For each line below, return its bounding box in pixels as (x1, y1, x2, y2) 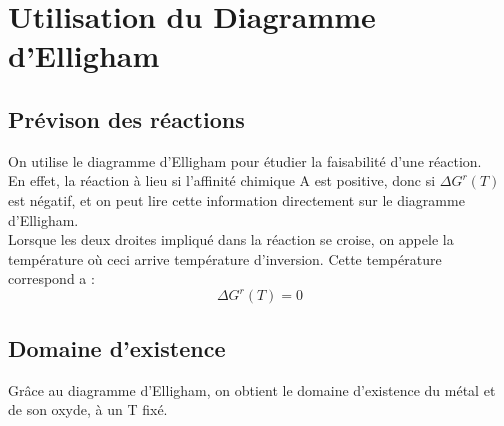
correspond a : (8, 268, 95, 289)
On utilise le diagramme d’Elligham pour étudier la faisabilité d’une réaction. (8, 150, 482, 171)
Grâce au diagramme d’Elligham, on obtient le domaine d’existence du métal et (8, 379, 496, 400)
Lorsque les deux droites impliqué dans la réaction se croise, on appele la (8, 229, 454, 250)
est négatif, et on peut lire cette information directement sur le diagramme (8, 189, 465, 210)
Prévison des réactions (8, 103, 245, 134)
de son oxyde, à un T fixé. (8, 399, 168, 420)
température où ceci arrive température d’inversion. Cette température (8, 248, 442, 269)
